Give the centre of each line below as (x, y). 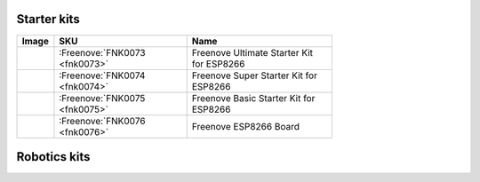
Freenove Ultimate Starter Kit (252, 52)
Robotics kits (53, 157)
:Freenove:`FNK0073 (102, 52)
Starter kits (48, 19)
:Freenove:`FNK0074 (102, 75)
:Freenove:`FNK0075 (102, 98)
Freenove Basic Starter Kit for (253, 98)
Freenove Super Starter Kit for (254, 75)
